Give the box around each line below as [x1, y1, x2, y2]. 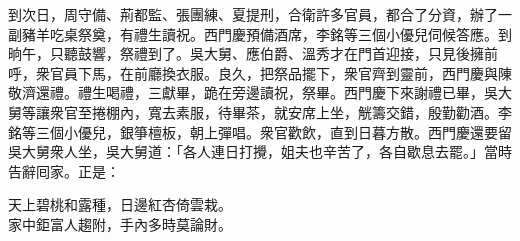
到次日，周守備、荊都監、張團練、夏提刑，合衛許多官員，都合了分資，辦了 [8, 4, 498, 24]
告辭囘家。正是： [8, 160, 120, 181]
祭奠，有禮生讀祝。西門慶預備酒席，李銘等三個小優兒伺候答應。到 [77, 23, 512, 44]
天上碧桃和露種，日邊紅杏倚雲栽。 [8, 194, 232, 215]
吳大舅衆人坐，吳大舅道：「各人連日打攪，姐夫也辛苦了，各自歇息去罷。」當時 [8, 141, 512, 162]
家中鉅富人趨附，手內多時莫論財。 [8, 213, 232, 234]
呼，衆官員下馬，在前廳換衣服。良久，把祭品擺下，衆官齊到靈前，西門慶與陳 [8, 62, 512, 83]
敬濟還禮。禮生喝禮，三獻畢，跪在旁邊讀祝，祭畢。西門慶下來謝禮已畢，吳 [8, 82, 498, 103]
